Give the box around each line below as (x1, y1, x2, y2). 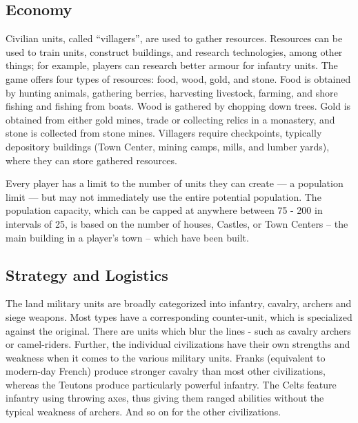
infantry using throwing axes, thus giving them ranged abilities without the (6, 391, 324, 405)
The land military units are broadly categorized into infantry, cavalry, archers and (6, 296, 352, 311)
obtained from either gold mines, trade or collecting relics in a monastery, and (6, 112, 335, 126)
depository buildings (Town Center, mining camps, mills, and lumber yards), (6, 139, 330, 153)
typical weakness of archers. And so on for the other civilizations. (6, 404, 281, 419)
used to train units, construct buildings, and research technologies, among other (6, 44, 343, 59)
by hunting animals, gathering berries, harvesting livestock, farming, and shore (6, 85, 338, 99)
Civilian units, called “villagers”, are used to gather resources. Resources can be (6, 31, 343, 46)
